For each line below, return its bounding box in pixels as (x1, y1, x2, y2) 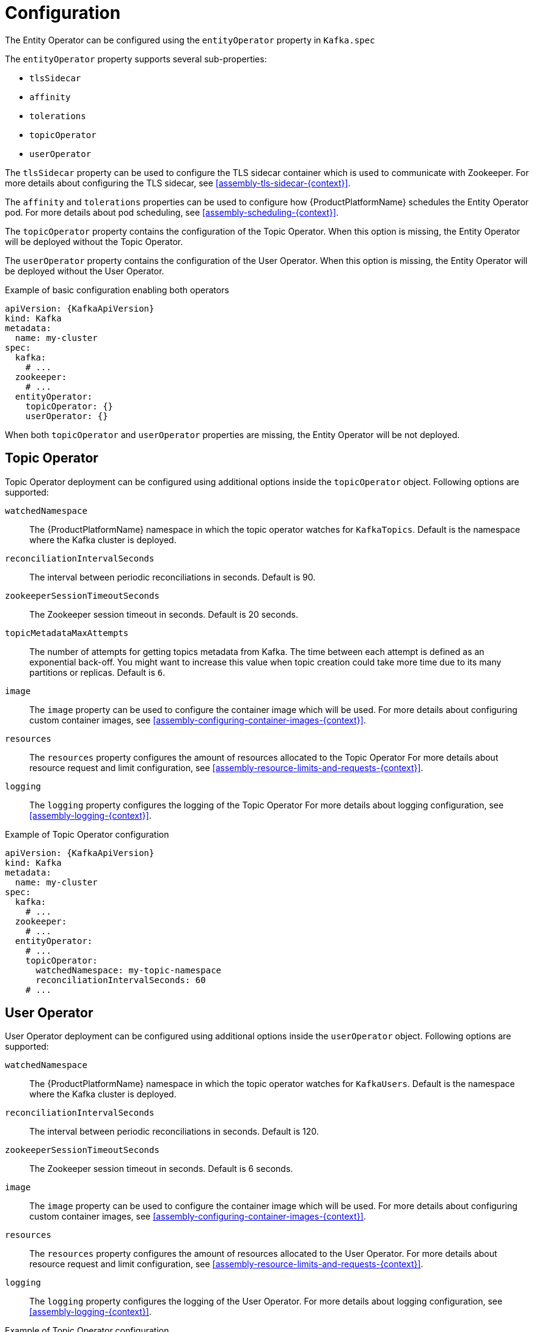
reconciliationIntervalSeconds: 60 (35, 975, 206, 985)
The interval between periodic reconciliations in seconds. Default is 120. (29, 1126, 319, 1137)
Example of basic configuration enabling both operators (5, 284, 229, 295)
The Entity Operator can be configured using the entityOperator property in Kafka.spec (5, 34, 375, 45)
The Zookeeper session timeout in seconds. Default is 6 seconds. (29, 1163, 293, 1174)
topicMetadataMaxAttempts (5, 628, 129, 638)
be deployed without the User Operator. (5, 265, 164, 276)
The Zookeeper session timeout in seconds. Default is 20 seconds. (29, 609, 299, 620)
